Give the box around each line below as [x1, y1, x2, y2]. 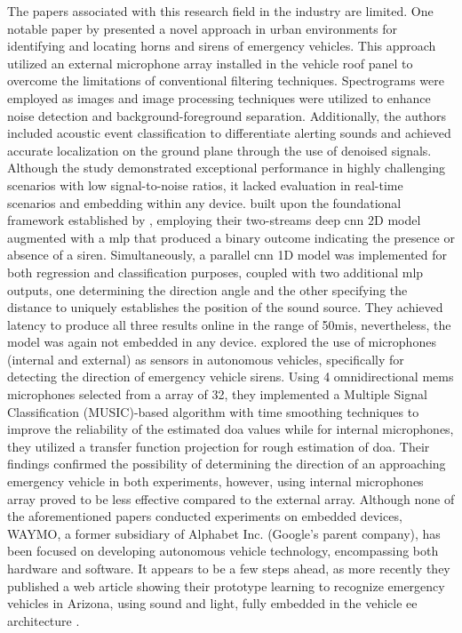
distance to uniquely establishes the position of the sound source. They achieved [7, 298, 443, 316]
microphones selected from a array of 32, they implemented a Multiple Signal [7, 385, 427, 404]
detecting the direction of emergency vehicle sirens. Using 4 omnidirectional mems [7, 367, 454, 386]
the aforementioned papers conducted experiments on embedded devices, [7, 507, 402, 525]
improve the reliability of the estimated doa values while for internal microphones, [7, 420, 454, 438]
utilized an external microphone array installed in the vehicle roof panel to [7, 53, 413, 72]
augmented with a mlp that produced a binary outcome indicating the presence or [7, 228, 455, 246]
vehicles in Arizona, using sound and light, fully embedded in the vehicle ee [7, 594, 418, 613]
